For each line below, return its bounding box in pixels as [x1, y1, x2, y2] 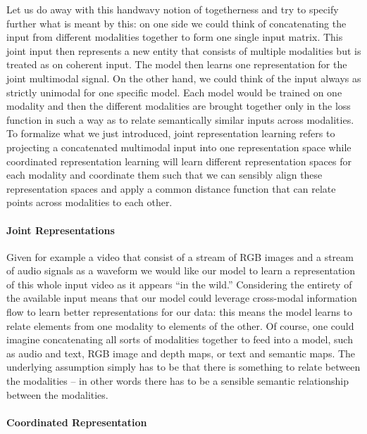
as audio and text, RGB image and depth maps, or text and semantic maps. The [6, 345, 356, 360]
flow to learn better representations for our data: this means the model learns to [6, 305, 353, 319]
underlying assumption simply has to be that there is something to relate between [6, 359, 361, 374]
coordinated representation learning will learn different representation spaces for [6, 153, 352, 168]
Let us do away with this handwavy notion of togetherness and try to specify [6, 2, 339, 16]
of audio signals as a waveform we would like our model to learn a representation [6, 263, 356, 278]
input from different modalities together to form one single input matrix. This [6, 30, 343, 44]
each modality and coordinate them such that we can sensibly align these [6, 167, 323, 182]
